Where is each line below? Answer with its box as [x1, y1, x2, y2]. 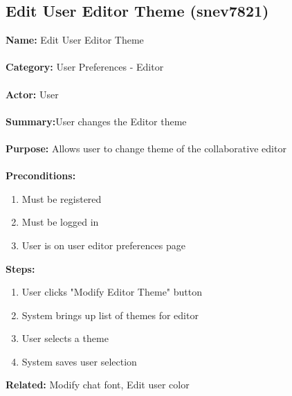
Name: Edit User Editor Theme [6, 33, 144, 47]
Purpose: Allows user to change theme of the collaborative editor [6, 141, 286, 155]
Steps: [6, 261, 35, 276]
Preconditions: [6, 168, 76, 183]
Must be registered [21, 191, 102, 206]
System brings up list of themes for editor [21, 307, 199, 322]
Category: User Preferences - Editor [6, 60, 164, 74]
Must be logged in [21, 215, 99, 229]
